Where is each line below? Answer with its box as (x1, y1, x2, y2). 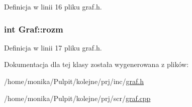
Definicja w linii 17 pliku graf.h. (4, 42, 102, 52)
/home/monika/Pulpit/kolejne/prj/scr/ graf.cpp (4, 92, 151, 103)
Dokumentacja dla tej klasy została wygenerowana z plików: (4, 59, 189, 69)
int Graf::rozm (4, 22, 63, 35)
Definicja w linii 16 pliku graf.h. (4, 1, 102, 11)
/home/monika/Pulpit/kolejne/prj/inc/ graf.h (4, 76, 144, 86)
